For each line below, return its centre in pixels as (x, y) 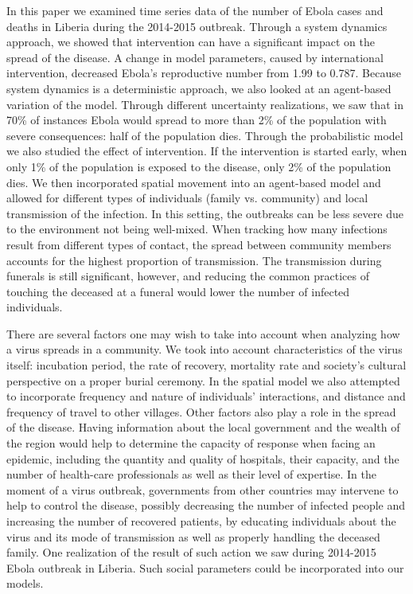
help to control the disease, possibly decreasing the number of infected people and (206, 505)
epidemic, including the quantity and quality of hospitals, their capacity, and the (203, 458)
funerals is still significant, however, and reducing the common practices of (188, 276)
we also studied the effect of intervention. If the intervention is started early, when (207, 151)
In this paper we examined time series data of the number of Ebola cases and (195, 10)
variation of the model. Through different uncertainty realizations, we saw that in (205, 104)
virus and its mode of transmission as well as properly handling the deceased (193, 536)
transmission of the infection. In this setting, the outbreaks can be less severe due (205, 213)
